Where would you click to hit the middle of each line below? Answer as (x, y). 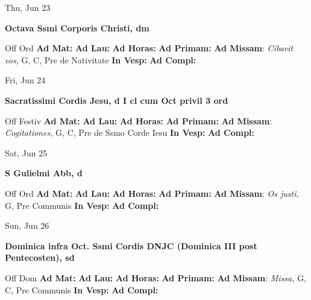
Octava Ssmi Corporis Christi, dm (77, 27)
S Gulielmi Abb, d (44, 173)
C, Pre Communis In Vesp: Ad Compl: (82, 289)
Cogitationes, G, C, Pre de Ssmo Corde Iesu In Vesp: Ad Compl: (130, 132)
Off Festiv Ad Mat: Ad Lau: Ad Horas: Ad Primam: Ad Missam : (139, 120)
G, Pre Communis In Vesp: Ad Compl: (82, 205)
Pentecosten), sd (40, 257)
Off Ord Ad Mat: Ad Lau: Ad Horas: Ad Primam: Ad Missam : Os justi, (152, 193)
